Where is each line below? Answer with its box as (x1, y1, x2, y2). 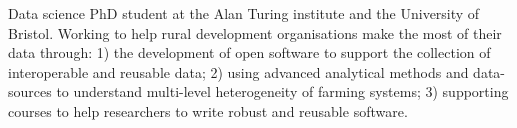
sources (8, 81, 52, 102)
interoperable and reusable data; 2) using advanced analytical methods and (8, 61, 469, 82)
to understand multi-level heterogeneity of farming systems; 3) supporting (56, 81, 509, 102)
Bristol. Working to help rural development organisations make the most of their (8, 22, 502, 43)
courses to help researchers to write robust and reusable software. (8, 100, 408, 121)
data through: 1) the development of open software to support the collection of (8, 42, 491, 63)
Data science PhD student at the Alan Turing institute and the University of (8, 3, 480, 23)
